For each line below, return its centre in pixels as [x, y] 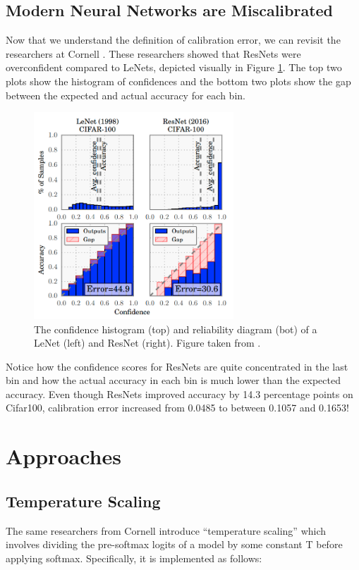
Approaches [63, 456]
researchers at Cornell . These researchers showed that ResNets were [153, 53]
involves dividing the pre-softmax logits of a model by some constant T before [174, 544]
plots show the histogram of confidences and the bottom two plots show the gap [178, 81]
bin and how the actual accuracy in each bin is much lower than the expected [173, 380]
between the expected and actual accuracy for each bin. [126, 95]
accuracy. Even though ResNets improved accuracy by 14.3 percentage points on [179, 394]
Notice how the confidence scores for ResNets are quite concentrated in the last [177, 366]
